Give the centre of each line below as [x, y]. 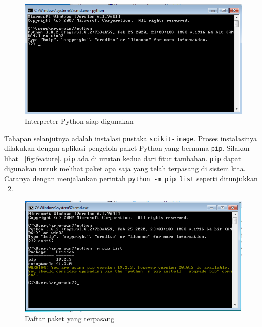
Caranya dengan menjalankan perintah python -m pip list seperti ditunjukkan [131, 178]
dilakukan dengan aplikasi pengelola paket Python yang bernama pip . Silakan [127, 148]
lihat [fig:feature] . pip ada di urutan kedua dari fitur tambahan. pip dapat [123, 158]
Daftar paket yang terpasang [70, 319]
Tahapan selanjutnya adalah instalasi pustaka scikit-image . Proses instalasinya [130, 138]
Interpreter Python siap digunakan [79, 121]
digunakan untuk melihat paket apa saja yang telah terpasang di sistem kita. [125, 168]
